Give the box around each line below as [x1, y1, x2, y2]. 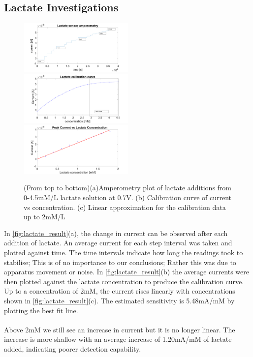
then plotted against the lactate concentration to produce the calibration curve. [4, 276, 244, 286]
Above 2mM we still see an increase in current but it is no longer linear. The [4, 324, 235, 334]
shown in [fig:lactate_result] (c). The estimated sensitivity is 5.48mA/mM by [4, 295, 235, 305]
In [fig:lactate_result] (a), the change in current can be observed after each [4, 228, 228, 238]
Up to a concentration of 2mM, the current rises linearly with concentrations [4, 286, 235, 296]
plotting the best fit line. [4, 305, 78, 315]
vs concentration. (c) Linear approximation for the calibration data [24, 202, 226, 212]
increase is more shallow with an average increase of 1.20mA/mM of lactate [4, 334, 232, 344]
